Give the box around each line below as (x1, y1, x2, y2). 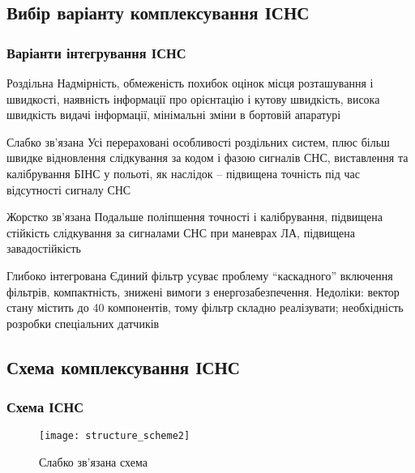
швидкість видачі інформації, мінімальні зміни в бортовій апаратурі (6, 106, 341, 123)
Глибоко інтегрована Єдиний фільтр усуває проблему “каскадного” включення (6, 266, 393, 283)
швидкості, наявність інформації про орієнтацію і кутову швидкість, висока (6, 90, 380, 107)
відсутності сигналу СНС (6, 181, 131, 198)
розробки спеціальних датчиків (6, 314, 160, 331)
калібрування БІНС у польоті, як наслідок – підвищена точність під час (6, 164, 360, 181)
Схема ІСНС (6, 397, 84, 417)
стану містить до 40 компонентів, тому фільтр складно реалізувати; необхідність (6, 299, 404, 316)
